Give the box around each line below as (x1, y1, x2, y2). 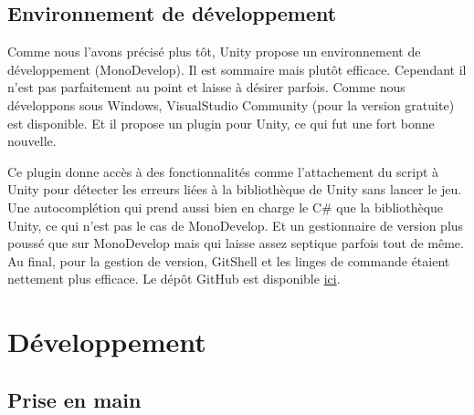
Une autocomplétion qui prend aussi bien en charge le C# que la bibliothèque (7, 197, 444, 216)
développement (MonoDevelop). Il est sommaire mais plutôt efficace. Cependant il (7, 59, 467, 78)
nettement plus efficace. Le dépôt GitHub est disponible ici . (7, 269, 341, 288)
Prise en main (7, 385, 142, 413)
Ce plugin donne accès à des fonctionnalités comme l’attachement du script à (7, 161, 439, 181)
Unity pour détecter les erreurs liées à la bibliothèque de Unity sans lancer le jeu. (7, 180, 462, 199)
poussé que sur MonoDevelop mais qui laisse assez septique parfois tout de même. (7, 233, 464, 253)
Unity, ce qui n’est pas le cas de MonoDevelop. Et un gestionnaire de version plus (7, 215, 464, 234)
